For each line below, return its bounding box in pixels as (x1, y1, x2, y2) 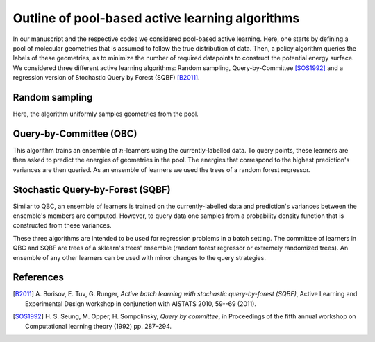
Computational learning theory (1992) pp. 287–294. (25, 322, 172, 330)
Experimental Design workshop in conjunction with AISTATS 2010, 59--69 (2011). (25, 299, 257, 308)
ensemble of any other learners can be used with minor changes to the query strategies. (12, 253, 267, 262)
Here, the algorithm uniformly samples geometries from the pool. (12, 110, 199, 118)
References (12, 271, 64, 284)
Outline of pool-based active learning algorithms (12, 10, 300, 26)
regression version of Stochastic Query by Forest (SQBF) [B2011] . (12, 74, 201, 82)
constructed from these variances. (12, 221, 112, 230)
